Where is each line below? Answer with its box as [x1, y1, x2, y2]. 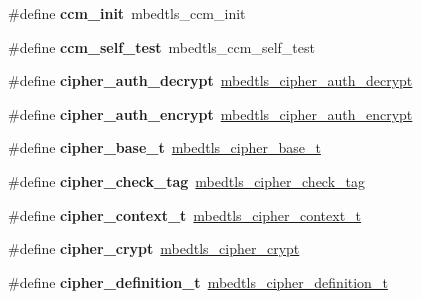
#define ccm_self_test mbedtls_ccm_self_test [8, 36, 315, 57]
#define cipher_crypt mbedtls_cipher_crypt [8, 238, 300, 259]
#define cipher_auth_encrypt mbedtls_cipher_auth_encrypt [8, 103, 413, 124]
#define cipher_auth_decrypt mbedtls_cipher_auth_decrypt [8, 70, 413, 91]
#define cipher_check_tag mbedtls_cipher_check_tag [8, 170, 366, 191]
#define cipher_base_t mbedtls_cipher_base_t [8, 137, 321, 158]
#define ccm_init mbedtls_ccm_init [8, 3, 246, 23]
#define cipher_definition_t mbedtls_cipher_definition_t [8, 271, 388, 292]
